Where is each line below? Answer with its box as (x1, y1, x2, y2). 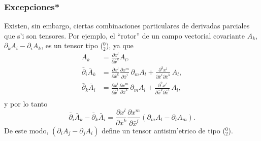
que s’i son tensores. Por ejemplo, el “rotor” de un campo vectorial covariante (4, 30, 245, 41)
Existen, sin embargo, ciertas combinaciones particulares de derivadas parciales (4, 20, 250, 31)
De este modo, (4, 125, 49, 135)
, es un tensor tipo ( (41, 40, 104, 51)
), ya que (106, 40, 134, 51)
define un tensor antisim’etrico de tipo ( (102, 125, 225, 135)
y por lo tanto (4, 98, 48, 109)
